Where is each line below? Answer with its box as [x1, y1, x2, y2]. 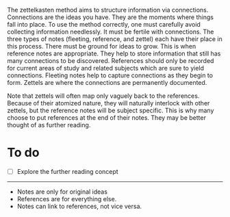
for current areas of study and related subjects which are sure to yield [7, 64, 204, 72]
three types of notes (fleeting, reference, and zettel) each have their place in [7, 35, 222, 43]
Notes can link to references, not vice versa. [16, 202, 142, 210]
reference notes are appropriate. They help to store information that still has [7, 49, 221, 58]
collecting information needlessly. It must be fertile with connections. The [7, 27, 214, 36]
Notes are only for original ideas [16, 188, 108, 196]
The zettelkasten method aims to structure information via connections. [7, 6, 209, 14]
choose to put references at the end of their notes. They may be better [7, 114, 207, 122]
